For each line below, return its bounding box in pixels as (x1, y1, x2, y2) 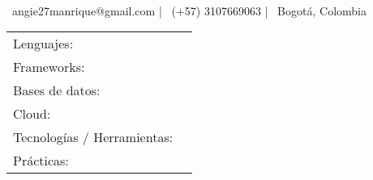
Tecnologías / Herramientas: (13, 128, 174, 147)
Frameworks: (13, 57, 85, 77)
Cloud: (13, 104, 51, 123)
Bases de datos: (13, 81, 101, 100)
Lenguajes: (13, 34, 74, 53)
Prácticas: (13, 151, 69, 170)
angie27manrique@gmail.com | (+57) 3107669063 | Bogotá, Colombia (11, 2, 367, 19)
